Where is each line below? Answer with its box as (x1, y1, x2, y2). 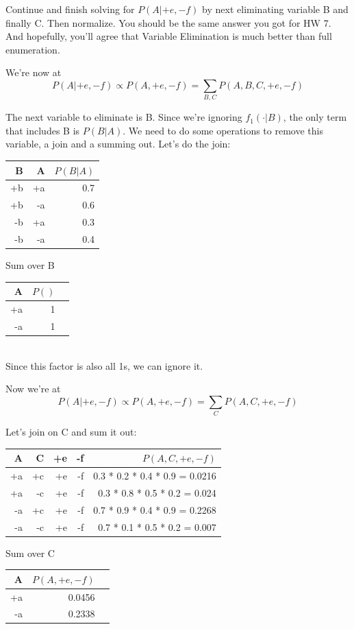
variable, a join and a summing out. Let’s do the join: (5, 137, 231, 151)
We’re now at (5, 65, 62, 80)
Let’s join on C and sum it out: (5, 425, 137, 439)
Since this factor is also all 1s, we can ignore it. (5, 358, 203, 372)
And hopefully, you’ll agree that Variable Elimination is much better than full (5, 29, 332, 43)
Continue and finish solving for (5, 2, 135, 16)
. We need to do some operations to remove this (123, 123, 323, 137)
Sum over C (5, 545, 55, 560)
